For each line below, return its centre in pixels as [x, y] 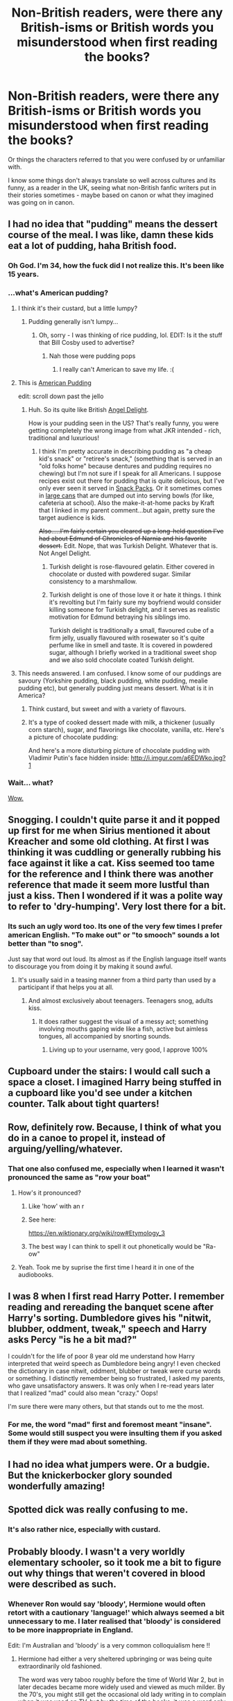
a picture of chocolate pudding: [73, 737]
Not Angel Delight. [65, 553]
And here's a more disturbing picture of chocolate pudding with [119, 750]
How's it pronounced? [50, 1193]
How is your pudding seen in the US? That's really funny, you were [123, 423]
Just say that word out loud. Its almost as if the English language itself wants [117, 959]
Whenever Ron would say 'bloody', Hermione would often [107, 1604]
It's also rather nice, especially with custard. [84, 1530]
